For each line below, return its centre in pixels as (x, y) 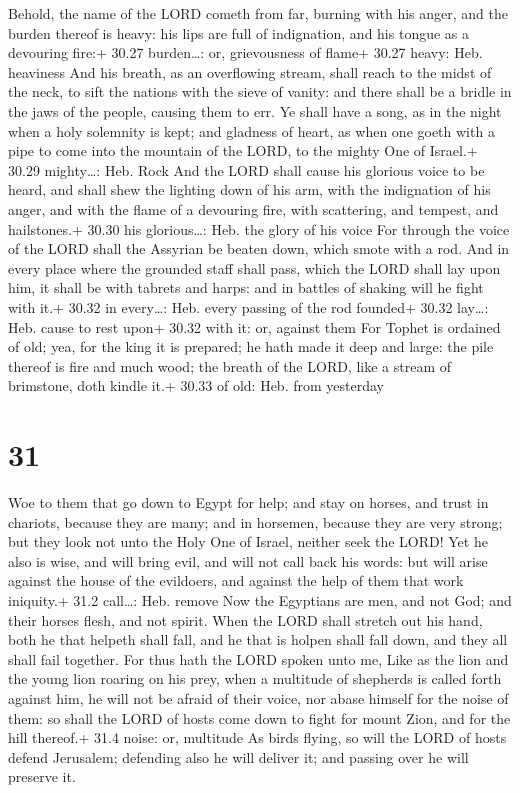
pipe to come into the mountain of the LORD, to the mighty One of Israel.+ (243, 150)
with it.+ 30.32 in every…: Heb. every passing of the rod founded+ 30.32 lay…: (248, 306)
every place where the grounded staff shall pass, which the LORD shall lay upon (254, 267)
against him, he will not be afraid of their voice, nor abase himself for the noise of (258, 697)
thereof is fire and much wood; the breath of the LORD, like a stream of (230, 365)
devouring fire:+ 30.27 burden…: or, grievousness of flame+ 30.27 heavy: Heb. (245, 52)
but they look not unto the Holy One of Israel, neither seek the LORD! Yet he (248, 541)
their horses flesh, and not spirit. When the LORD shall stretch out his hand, (245, 619)
